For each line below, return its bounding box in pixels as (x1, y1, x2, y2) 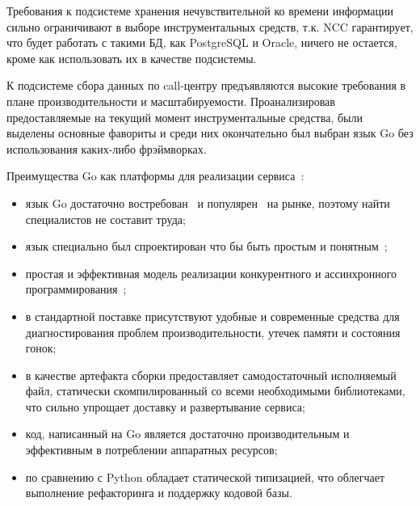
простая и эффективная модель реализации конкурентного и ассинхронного (25, 264, 397, 281)
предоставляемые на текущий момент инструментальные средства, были (6, 108, 363, 125)
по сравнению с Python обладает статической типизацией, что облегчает (25, 468, 385, 485)
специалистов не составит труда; (25, 210, 186, 227)
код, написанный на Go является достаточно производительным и (25, 425, 350, 442)
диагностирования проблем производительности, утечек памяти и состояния (25, 323, 401, 340)
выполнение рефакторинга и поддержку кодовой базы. (25, 484, 292, 501)
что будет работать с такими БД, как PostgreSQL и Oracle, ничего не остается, (6, 34, 397, 51)
